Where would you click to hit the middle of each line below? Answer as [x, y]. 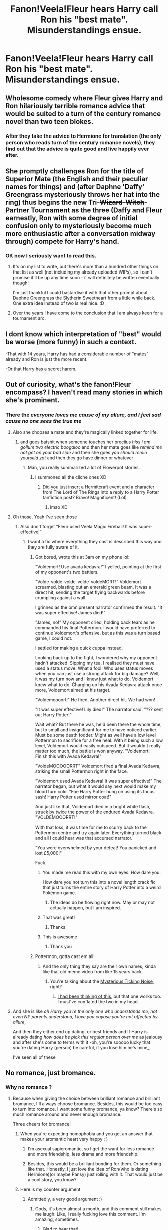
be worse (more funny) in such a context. [71, 342]
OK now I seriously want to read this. [51, 255]
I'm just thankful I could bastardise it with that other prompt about [80, 293]
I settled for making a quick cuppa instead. [79, 648]
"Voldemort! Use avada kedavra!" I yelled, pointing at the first [98, 566]
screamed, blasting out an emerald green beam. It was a [93, 587]
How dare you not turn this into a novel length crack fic [99, 882]
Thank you [61, 946]
